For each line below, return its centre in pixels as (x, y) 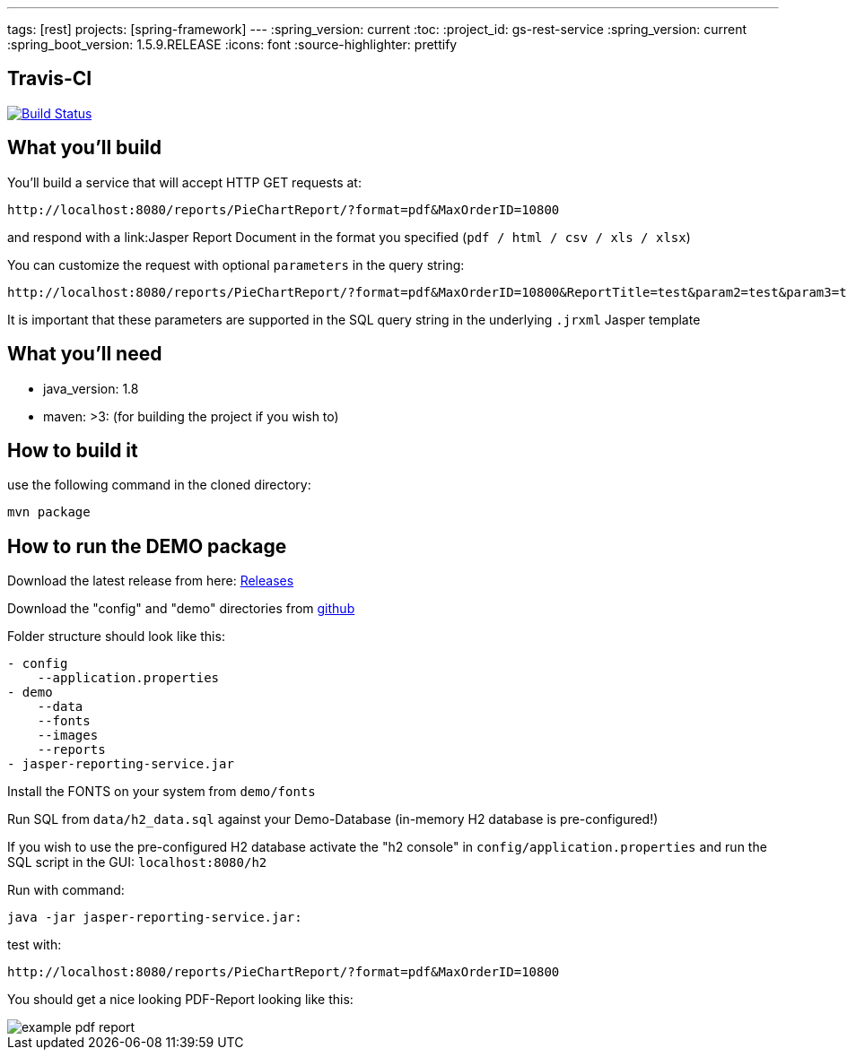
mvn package (49, 512)
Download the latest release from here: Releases (151, 581)
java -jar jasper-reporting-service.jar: (155, 918)
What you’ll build (85, 148)
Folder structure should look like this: (116, 637)
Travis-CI (50, 79)
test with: (35, 945)
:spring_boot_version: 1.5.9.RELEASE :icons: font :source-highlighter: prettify (232, 44)
